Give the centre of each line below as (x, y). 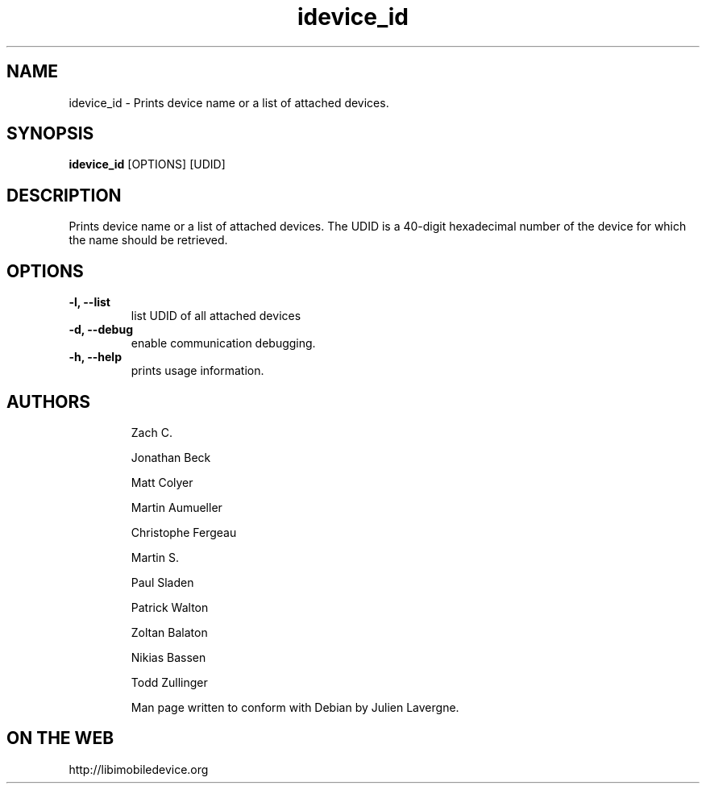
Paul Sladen (162, 582)
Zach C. (152, 432)
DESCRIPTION (64, 195)
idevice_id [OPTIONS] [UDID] (147, 164)
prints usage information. (197, 371)
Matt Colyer (162, 482)
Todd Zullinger (169, 682)
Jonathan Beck (171, 457)
